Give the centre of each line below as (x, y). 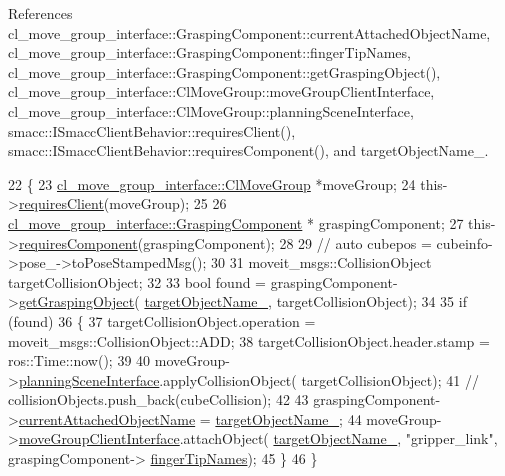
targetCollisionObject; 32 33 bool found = (137, 281)
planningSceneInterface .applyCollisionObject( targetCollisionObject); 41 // (248, 379)
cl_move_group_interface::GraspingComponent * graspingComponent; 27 (236, 222)
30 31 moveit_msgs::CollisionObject (321, 262)
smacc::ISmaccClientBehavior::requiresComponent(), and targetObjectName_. (248, 150)
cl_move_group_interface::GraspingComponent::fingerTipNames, (209, 52)
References (40, 13)
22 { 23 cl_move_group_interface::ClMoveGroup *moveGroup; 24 (212, 183)
